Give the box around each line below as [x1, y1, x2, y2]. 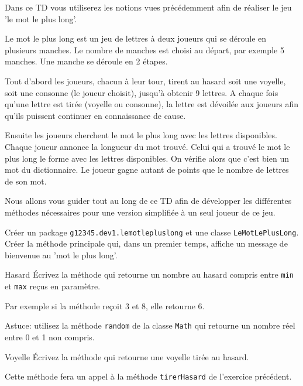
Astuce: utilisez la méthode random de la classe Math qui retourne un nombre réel [5, 319, 295, 332]
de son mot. [5, 175, 47, 187]
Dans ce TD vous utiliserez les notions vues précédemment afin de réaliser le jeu [5, 1, 292, 13]
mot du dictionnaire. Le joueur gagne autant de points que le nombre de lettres [5, 163, 289, 176]
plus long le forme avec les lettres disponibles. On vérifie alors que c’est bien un [5, 152, 289, 164]
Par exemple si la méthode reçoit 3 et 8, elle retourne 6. [5, 299, 205, 312]
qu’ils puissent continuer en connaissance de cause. [5, 109, 186, 121]
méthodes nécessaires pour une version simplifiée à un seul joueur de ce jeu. [5, 206, 276, 218]
